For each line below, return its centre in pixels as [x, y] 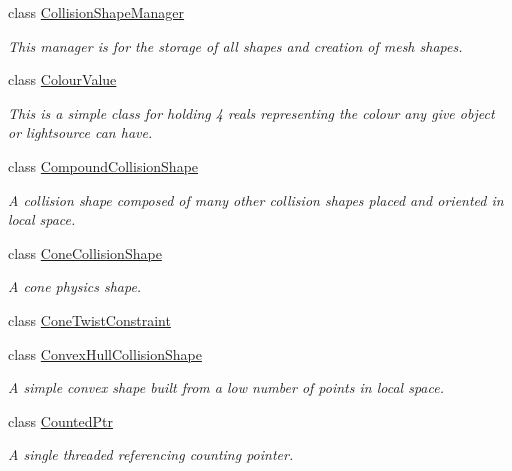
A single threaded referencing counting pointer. [151, 454]
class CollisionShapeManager [96, 12]
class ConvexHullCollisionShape [105, 353]
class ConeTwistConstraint [89, 319]
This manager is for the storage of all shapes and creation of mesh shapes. [235, 45]
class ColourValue [62, 79]
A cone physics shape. [75, 286]
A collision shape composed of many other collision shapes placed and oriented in [256, 199]
